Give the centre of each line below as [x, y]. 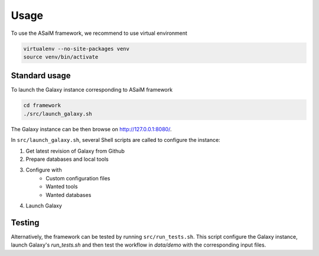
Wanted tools [62, 187]
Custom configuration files [78, 178]
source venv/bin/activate [61, 57]
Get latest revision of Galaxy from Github [75, 151]
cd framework [42, 106]
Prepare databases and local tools [67, 159]
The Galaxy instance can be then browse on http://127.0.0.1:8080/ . [91, 129]
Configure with [44, 170]
